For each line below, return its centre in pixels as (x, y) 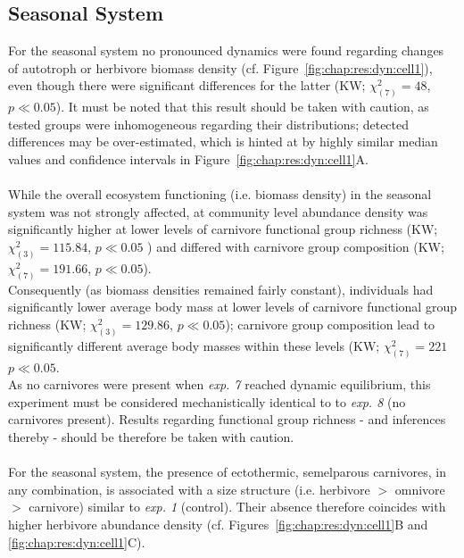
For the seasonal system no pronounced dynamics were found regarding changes (226, 50)
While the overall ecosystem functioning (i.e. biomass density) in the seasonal (220, 194)
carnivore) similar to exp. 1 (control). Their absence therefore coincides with (237, 507)
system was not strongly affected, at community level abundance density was (218, 211)
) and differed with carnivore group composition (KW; (296, 246)
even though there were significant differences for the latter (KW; (187, 85)
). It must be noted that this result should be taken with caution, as (242, 107)
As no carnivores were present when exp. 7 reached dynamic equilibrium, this (220, 384)
